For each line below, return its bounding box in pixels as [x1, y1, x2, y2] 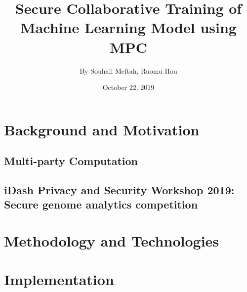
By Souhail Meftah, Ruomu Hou [80, 65, 177, 76]
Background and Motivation [4, 119, 200, 139]
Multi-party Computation [4, 153, 138, 168]
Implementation [4, 269, 114, 290]
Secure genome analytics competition [4, 197, 198, 212]
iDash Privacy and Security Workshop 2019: [4, 182, 235, 198]
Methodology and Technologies [4, 231, 219, 251]
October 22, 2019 [102, 82, 155, 92]
